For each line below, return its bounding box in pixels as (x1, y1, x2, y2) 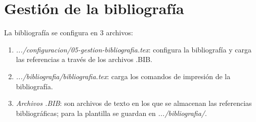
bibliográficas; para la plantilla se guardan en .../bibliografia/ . (16, 107, 207, 118)
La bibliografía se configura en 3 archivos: (4, 27, 133, 38)
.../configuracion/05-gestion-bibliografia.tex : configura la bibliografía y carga (16, 44, 251, 54)
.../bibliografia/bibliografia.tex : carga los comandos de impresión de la (16, 71, 231, 81)
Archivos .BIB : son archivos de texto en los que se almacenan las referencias (16, 98, 252, 108)
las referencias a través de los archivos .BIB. (16, 54, 153, 65)
